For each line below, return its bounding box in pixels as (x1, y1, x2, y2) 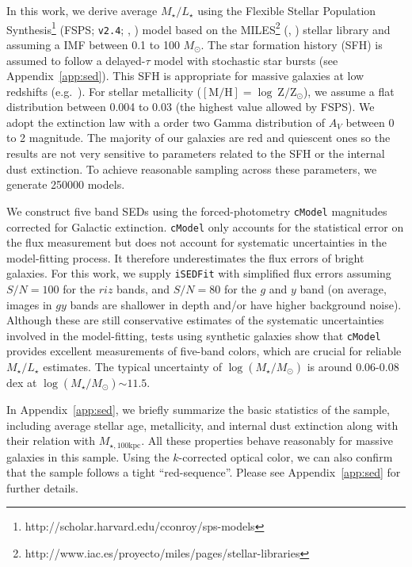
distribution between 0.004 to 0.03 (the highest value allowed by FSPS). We (6, 98, 375, 115)
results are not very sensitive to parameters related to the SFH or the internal (6, 145, 385, 162)
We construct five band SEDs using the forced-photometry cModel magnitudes (6, 202, 387, 219)
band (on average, (299, 281, 387, 297)
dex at (6, 374, 37, 391)
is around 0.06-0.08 (307, 358, 399, 375)
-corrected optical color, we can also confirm (178, 448, 393, 465)
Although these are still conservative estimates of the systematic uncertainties (6, 312, 384, 328)
